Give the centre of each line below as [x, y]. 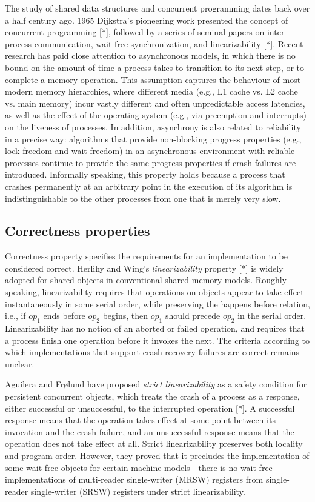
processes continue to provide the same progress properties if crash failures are [151, 162]
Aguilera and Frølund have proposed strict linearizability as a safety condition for [156, 384]
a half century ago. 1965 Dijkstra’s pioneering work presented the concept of [147, 20]
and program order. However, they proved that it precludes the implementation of [157, 455]
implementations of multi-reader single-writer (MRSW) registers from [134, 479]
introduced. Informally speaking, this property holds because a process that [145, 174]
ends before [64, 316]
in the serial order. [272, 316]
